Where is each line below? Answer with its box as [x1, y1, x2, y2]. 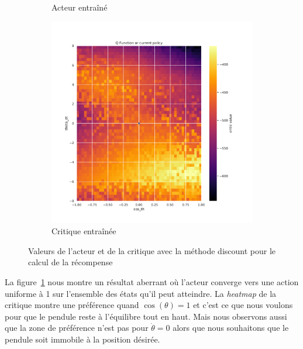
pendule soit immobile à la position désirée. [5, 333, 160, 345]
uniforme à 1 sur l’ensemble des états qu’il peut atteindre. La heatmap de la [5, 287, 277, 299]
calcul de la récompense [28, 256, 113, 268]
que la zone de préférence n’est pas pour [5, 321, 149, 334]
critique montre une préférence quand [5, 299, 139, 311]
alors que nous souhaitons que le [173, 321, 289, 334]
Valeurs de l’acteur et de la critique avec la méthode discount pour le [28, 244, 276, 256]
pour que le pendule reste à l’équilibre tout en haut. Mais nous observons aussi [5, 310, 287, 322]
